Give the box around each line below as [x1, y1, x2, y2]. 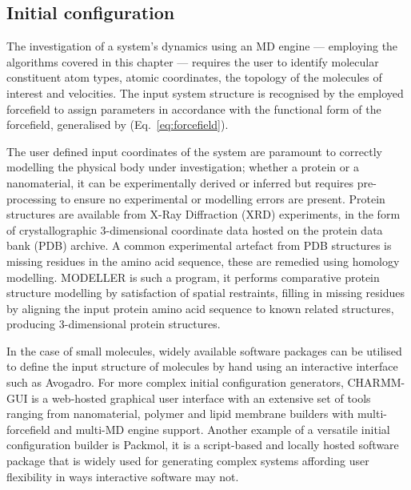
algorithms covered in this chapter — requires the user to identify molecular [6, 53, 379, 70]
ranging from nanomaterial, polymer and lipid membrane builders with [6, 405, 354, 422]
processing [6, 190, 57, 207]
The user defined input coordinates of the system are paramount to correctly [6, 143, 382, 159]
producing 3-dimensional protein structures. [6, 315, 221, 332]
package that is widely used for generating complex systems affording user [6, 452, 369, 469]
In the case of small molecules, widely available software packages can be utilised [6, 342, 402, 359]
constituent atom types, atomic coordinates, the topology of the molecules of [6, 69, 382, 86]
